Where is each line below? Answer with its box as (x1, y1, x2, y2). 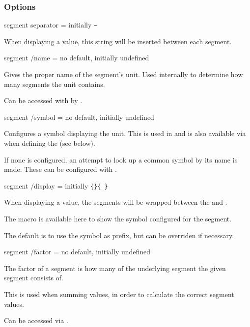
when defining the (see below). (4, 138, 95, 148)
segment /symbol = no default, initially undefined (4, 111, 154, 122)
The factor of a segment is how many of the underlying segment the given (4, 263, 226, 273)
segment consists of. (4, 272, 63, 283)
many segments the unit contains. (4, 79, 105, 89)
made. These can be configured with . (4, 164, 117, 174)
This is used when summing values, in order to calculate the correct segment (4, 289, 234, 300)
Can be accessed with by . (4, 95, 83, 106)
